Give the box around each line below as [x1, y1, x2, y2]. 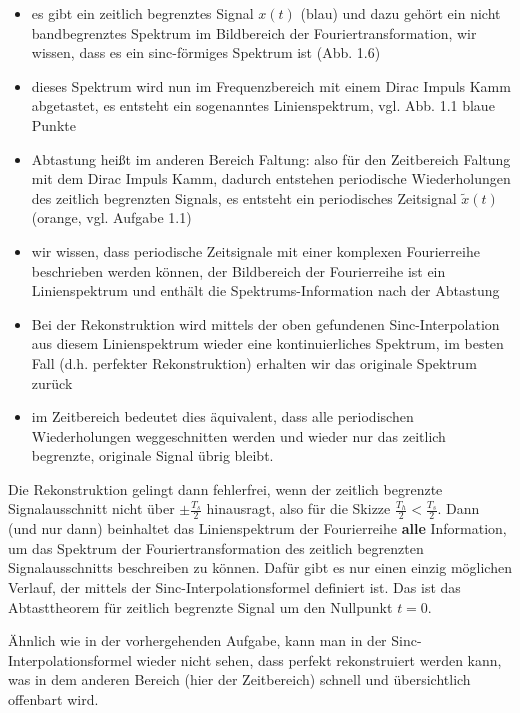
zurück [31, 372, 73, 393]
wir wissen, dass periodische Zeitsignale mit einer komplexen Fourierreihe [31, 240, 480, 261]
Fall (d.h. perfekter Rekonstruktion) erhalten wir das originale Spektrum [31, 352, 477, 373]
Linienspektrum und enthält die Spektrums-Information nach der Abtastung [31, 280, 500, 301]
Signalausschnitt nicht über [8, 498, 175, 519]
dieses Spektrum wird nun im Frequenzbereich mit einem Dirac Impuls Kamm [31, 75, 511, 96]
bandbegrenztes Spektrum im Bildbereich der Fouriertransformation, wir [31, 22, 477, 43]
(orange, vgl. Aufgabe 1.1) [31, 207, 192, 228]
